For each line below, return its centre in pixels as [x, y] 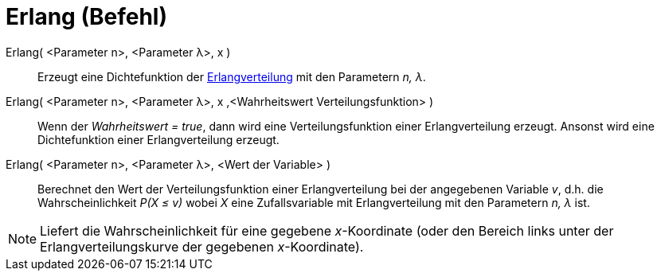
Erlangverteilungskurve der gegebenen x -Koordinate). [202, 246]
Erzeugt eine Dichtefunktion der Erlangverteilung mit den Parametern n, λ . [232, 76]
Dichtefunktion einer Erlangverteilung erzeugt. [158, 139]
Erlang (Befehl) [86, 17]
